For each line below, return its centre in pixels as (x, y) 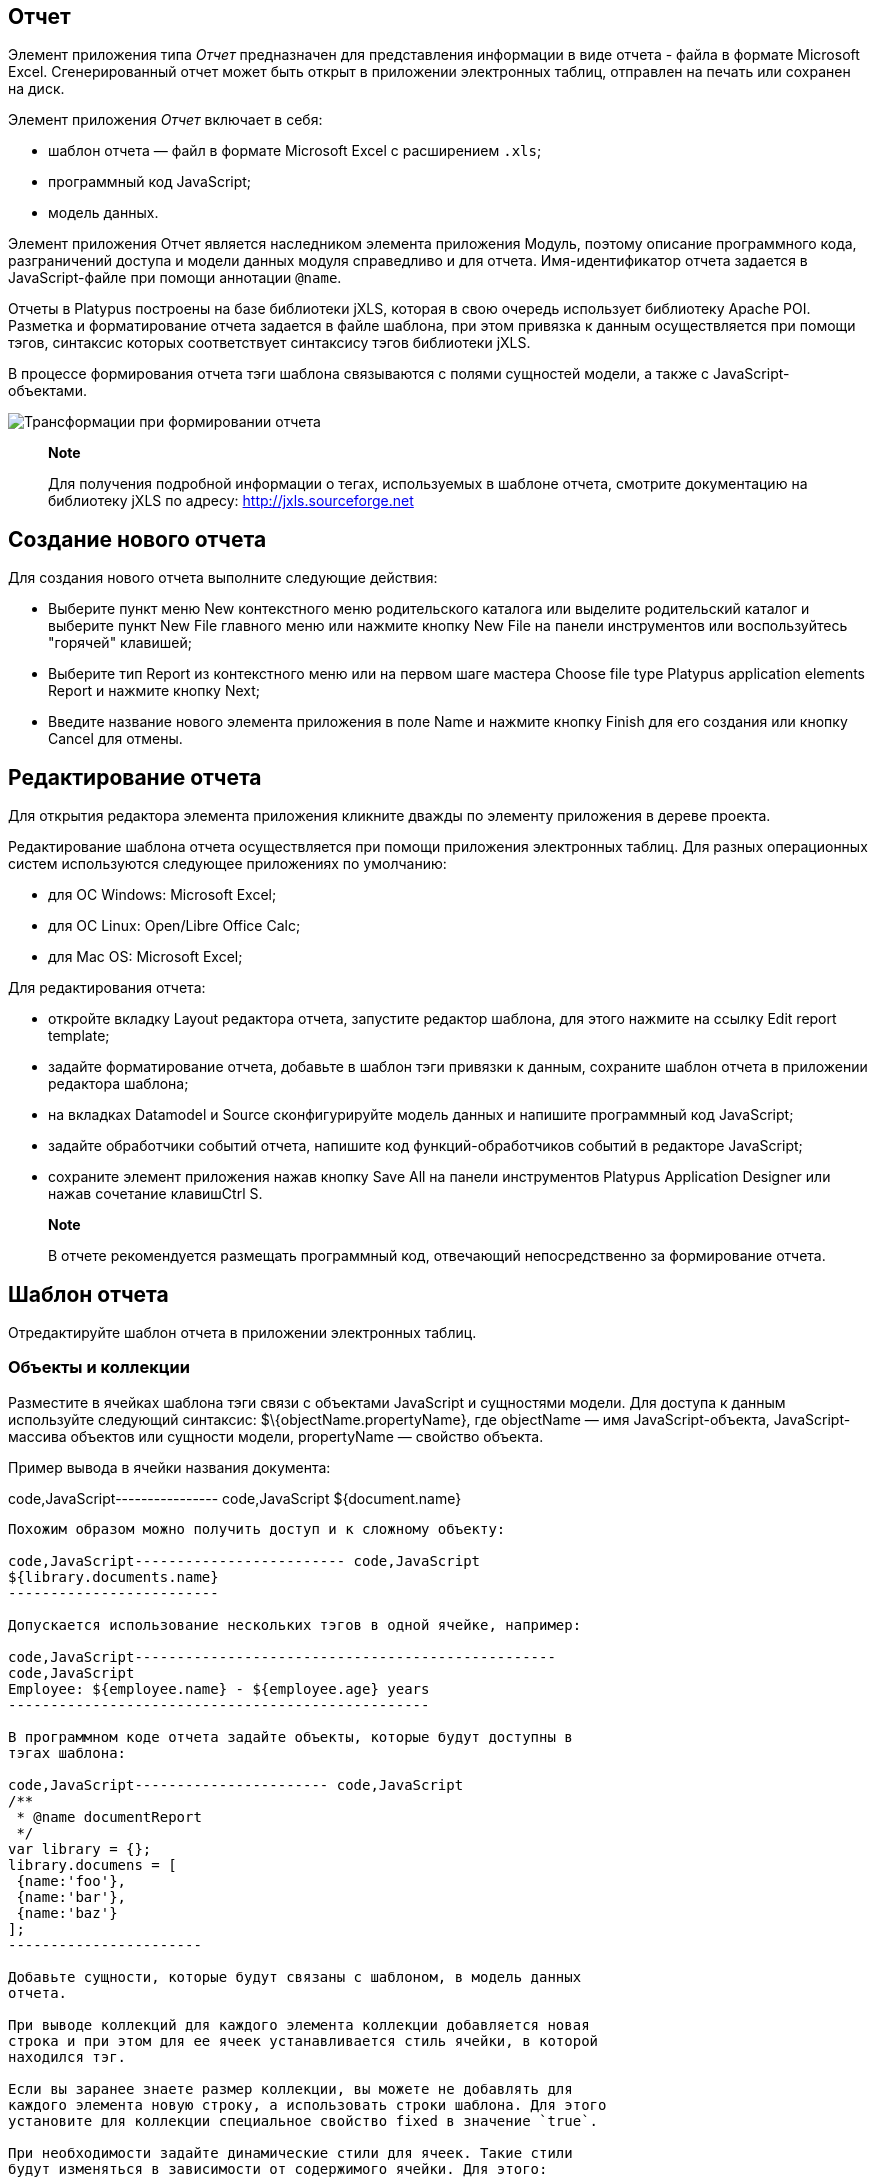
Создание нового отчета (137, 539)
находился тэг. (67, 2056)
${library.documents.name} (113, 1576)
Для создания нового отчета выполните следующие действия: (223, 578)
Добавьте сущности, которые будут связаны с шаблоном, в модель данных (295, 1976)
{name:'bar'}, (71, 1896)
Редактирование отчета (135, 777)
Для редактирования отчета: (107, 988)
